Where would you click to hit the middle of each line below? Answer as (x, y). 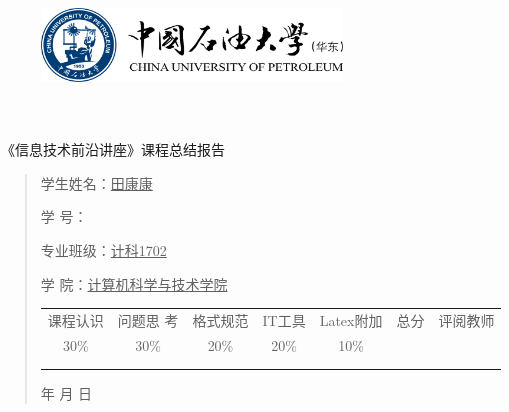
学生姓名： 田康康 (96, 182)
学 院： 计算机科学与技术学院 (134, 283)
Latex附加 (351, 319)
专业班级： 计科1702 (103, 249)
